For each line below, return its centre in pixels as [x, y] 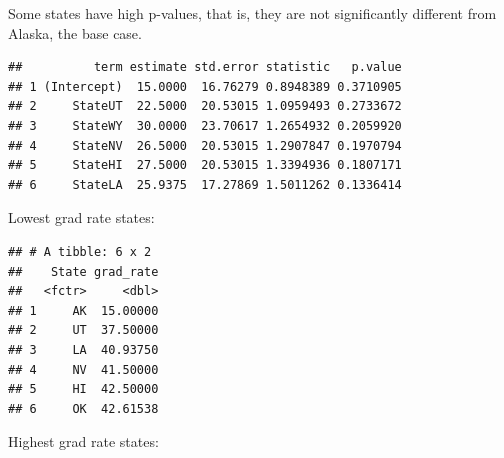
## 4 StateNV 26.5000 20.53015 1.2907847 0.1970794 [205, 145]
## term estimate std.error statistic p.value [205, 67]
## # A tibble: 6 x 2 [80, 251]
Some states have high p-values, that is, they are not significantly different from [252, 13]
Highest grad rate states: [83, 441]
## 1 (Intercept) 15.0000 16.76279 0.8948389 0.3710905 [205, 86]
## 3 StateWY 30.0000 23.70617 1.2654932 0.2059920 [205, 125]
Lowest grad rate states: [81, 217]
